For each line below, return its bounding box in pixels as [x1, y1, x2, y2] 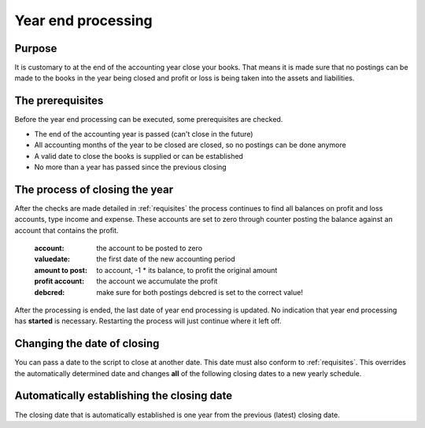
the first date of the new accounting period [96, 254, 235, 264]
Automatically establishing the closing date [14, 389, 232, 403]
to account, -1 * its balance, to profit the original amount [96, 265, 278, 275]
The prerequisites [14, 94, 104, 108]
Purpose [14, 42, 57, 55]
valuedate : [34, 254, 71, 264]
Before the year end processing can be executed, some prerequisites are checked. [14, 115, 283, 124]
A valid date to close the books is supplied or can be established [34, 151, 244, 160]
